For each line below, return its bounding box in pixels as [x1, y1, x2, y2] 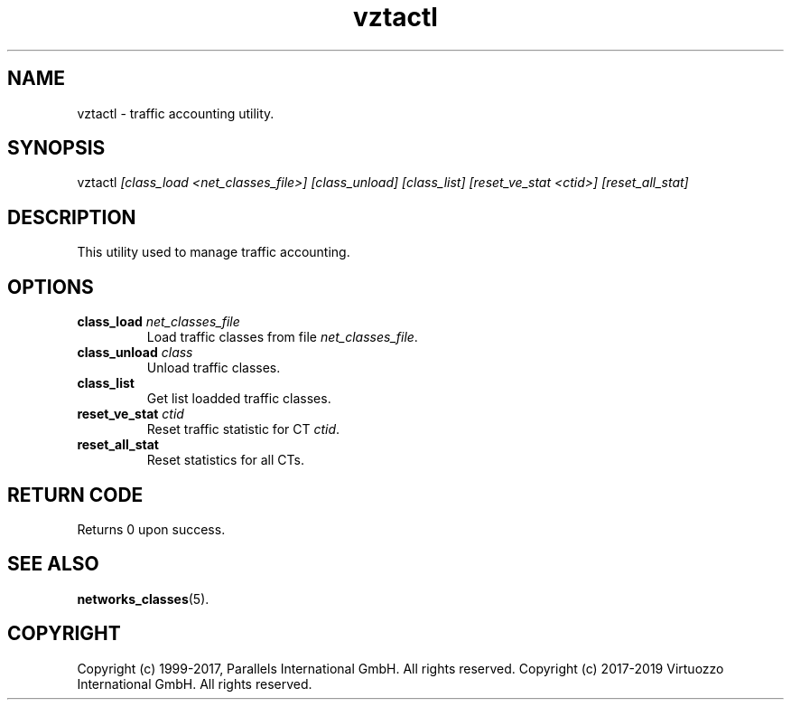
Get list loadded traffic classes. [146, 391, 331, 407]
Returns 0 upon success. [77, 521, 226, 537]
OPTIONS [7, 275, 94, 298]
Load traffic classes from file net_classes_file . [146, 329, 418, 345]
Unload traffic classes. [146, 360, 281, 376]
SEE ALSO [7, 552, 99, 576]
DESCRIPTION [7, 205, 136, 229]
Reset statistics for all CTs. [146, 452, 304, 468]
